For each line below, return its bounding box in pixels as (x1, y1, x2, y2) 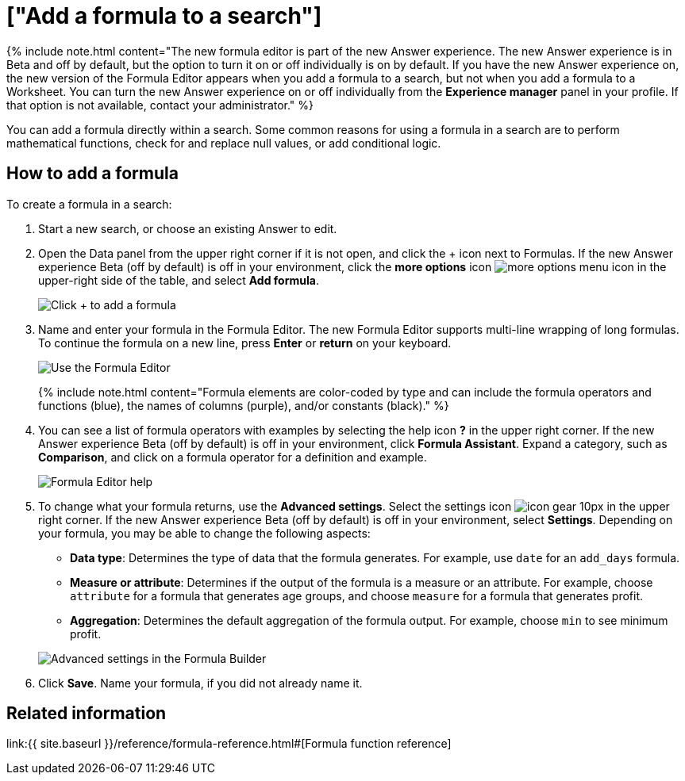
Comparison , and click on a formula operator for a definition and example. (38, 450, 427, 464)
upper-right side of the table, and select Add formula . (38, 273, 319, 287)
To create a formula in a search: (6, 197, 172, 211)
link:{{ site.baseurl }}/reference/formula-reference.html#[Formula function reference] (6, 737, 452, 751)
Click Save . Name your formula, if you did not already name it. (38, 676, 363, 690)
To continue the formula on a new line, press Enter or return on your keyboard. (38, 335, 452, 350)
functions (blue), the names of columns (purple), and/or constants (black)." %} (38, 398, 449, 412)
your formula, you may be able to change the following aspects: (38, 526, 371, 540)
